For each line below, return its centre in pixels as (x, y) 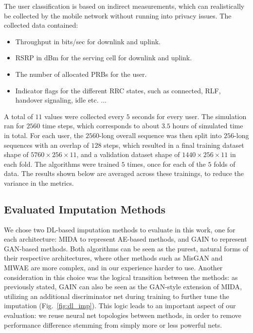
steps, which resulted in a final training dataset (174, 145)
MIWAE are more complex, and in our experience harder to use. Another (113, 268)
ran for (14, 126)
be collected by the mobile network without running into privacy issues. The (118, 15)
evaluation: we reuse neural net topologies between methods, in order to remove (123, 315)
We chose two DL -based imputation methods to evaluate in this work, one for (120, 229)
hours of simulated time (208, 126)
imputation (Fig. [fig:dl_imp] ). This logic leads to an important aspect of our (120, 306)
